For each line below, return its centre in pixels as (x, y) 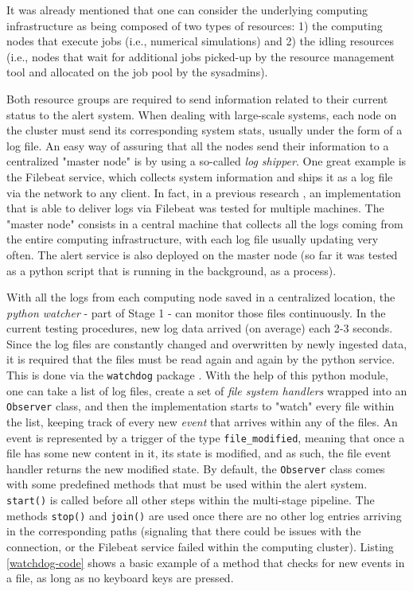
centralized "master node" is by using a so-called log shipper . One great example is (206, 161)
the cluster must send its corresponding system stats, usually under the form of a (205, 130)
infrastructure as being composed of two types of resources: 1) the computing (195, 25)
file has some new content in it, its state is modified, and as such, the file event (199, 453)
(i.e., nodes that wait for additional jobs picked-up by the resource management (201, 56)
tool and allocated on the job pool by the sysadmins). (137, 72)
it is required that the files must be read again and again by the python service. (201, 359)
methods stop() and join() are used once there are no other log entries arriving (204, 515)
